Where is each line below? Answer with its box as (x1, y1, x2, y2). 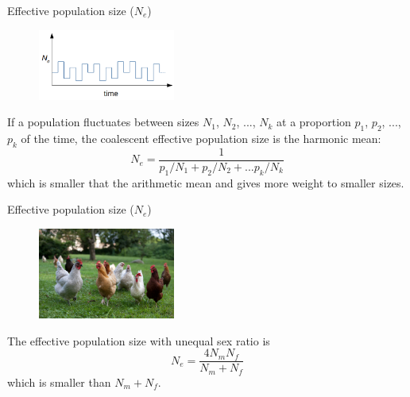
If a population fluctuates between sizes (7, 114, 199, 130)
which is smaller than (7, 373, 111, 390)
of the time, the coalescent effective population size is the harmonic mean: (21, 130, 381, 147)
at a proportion (277, 114, 351, 130)
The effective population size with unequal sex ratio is (7, 332, 270, 349)
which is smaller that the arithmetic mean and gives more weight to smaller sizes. (7, 174, 404, 191)
